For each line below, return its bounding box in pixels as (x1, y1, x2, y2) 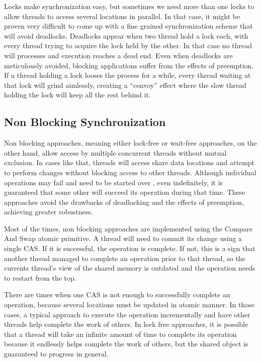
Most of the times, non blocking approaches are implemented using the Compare (4, 223, 252, 233)
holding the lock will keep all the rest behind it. (4, 89, 151, 100)
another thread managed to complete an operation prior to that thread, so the (4, 253, 245, 263)
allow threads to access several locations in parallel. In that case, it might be (4, 11, 240, 21)
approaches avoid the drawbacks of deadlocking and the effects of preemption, (4, 196, 244, 207)
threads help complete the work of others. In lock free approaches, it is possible (4, 319, 248, 329)
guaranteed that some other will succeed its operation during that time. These (4, 187, 245, 197)
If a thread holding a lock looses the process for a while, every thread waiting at (4, 70, 251, 80)
